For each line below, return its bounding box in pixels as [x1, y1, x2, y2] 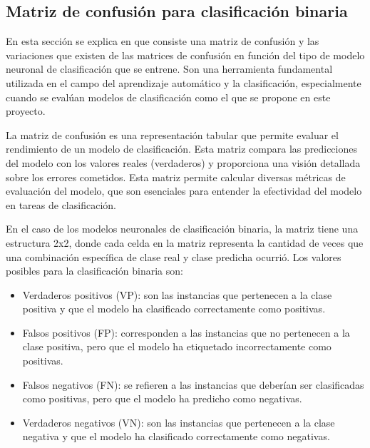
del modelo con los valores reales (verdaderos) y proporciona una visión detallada [6, 155, 361, 170]
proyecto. [6, 103, 46, 118]
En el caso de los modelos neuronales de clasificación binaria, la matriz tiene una [6, 221, 359, 236]
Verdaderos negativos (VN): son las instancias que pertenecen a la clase [22, 414, 335, 429]
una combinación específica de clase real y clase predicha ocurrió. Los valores [6, 249, 341, 264]
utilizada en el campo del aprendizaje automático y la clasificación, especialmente [6, 75, 361, 90]
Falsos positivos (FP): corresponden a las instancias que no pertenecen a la [22, 325, 350, 340]
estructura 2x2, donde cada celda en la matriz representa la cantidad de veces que [6, 235, 364, 250]
